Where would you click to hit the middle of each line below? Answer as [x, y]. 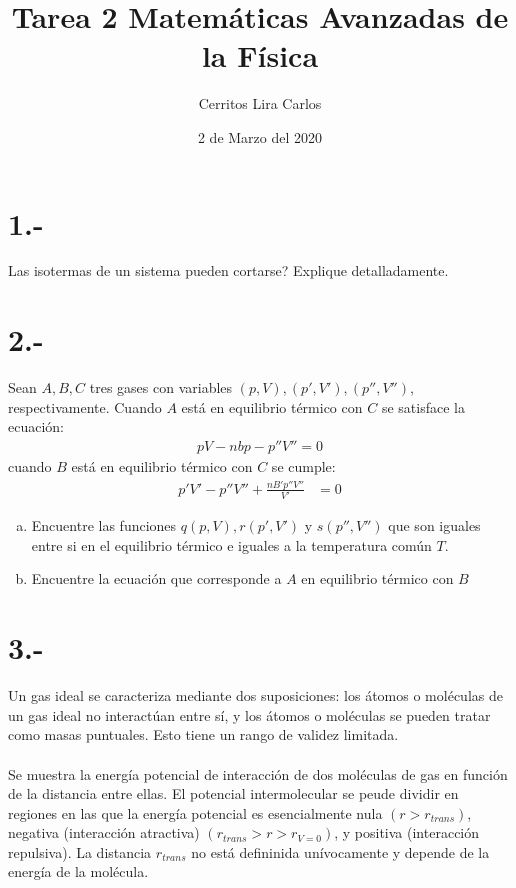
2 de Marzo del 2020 [260, 136]
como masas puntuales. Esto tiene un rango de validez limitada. [203, 734]
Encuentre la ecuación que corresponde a [156, 578]
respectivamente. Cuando [85, 406]
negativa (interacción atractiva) [104, 832]
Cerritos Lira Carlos [260, 103]
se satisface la [423, 406]
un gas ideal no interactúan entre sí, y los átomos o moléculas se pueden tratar [249, 714]
